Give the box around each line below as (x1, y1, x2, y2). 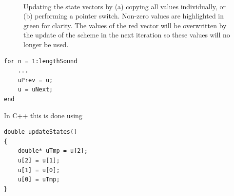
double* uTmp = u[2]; (18, 147, 88, 155)
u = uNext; (18, 86, 53, 93)
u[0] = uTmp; (18, 176, 60, 183)
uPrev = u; (18, 76, 53, 84)
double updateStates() (4, 128, 78, 136)
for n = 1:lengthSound (4, 57, 78, 65)
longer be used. (23, 39, 69, 49)
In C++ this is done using (4, 110, 82, 120)
